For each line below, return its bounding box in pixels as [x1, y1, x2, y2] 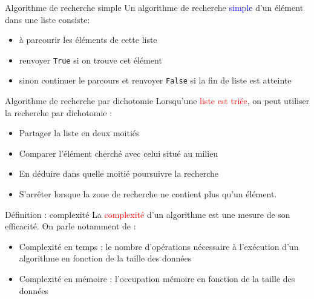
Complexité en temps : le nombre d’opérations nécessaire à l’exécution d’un [19, 240, 299, 252]
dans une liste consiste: [5, 13, 90, 25]
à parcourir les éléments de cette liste [19, 33, 157, 46]
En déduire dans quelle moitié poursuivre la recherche [19, 167, 218, 180]
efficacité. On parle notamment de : [5, 220, 136, 232]
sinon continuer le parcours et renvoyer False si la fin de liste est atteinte [19, 74, 292, 87]
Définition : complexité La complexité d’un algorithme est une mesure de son [5, 208, 290, 220]
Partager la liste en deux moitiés [19, 126, 140, 139]
